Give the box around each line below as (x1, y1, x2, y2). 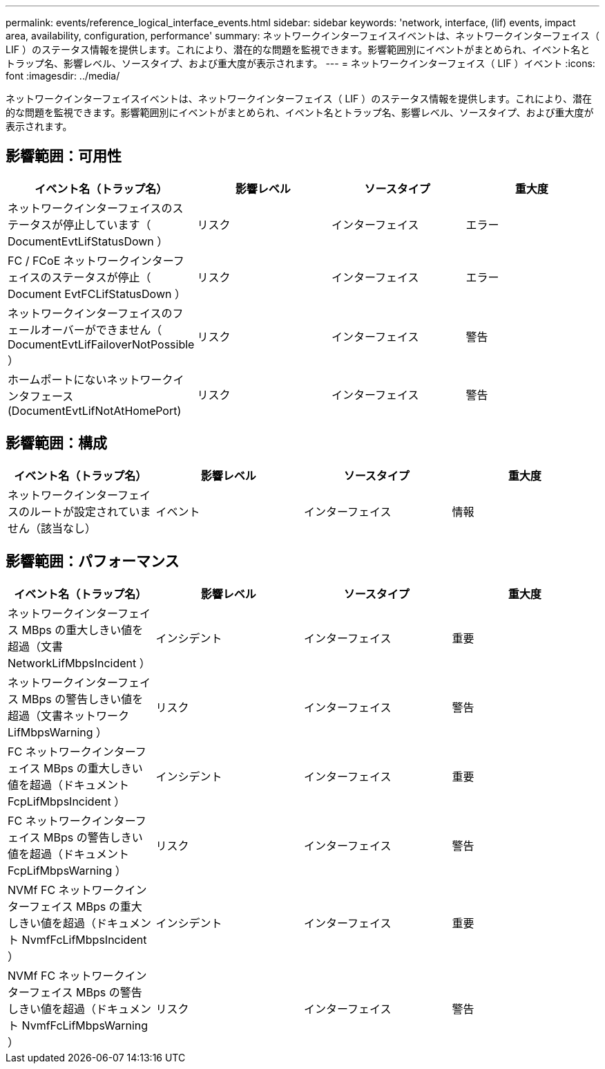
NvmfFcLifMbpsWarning (21, 1018, 148, 1032)
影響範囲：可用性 (6, 147, 122, 165)
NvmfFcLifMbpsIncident (21, 932, 147, 947)
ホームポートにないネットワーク (8, 372, 173, 387)
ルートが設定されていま (30, 504, 151, 519)
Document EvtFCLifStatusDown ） (8, 286, 186, 301)
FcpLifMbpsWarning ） (8, 863, 126, 877)
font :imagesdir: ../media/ (6, 70, 120, 82)
